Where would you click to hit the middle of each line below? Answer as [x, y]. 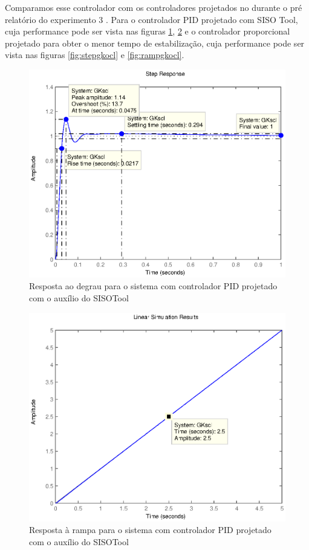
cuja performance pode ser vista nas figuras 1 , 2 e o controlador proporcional [148, 31]
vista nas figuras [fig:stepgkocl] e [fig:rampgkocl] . [95, 55]
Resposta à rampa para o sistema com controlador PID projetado [150, 530]
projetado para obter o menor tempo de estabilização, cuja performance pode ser [155, 43]
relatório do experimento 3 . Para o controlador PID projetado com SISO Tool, [151, 19]
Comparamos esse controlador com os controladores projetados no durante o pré [154, 7]
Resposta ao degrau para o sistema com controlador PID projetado [153, 286]
